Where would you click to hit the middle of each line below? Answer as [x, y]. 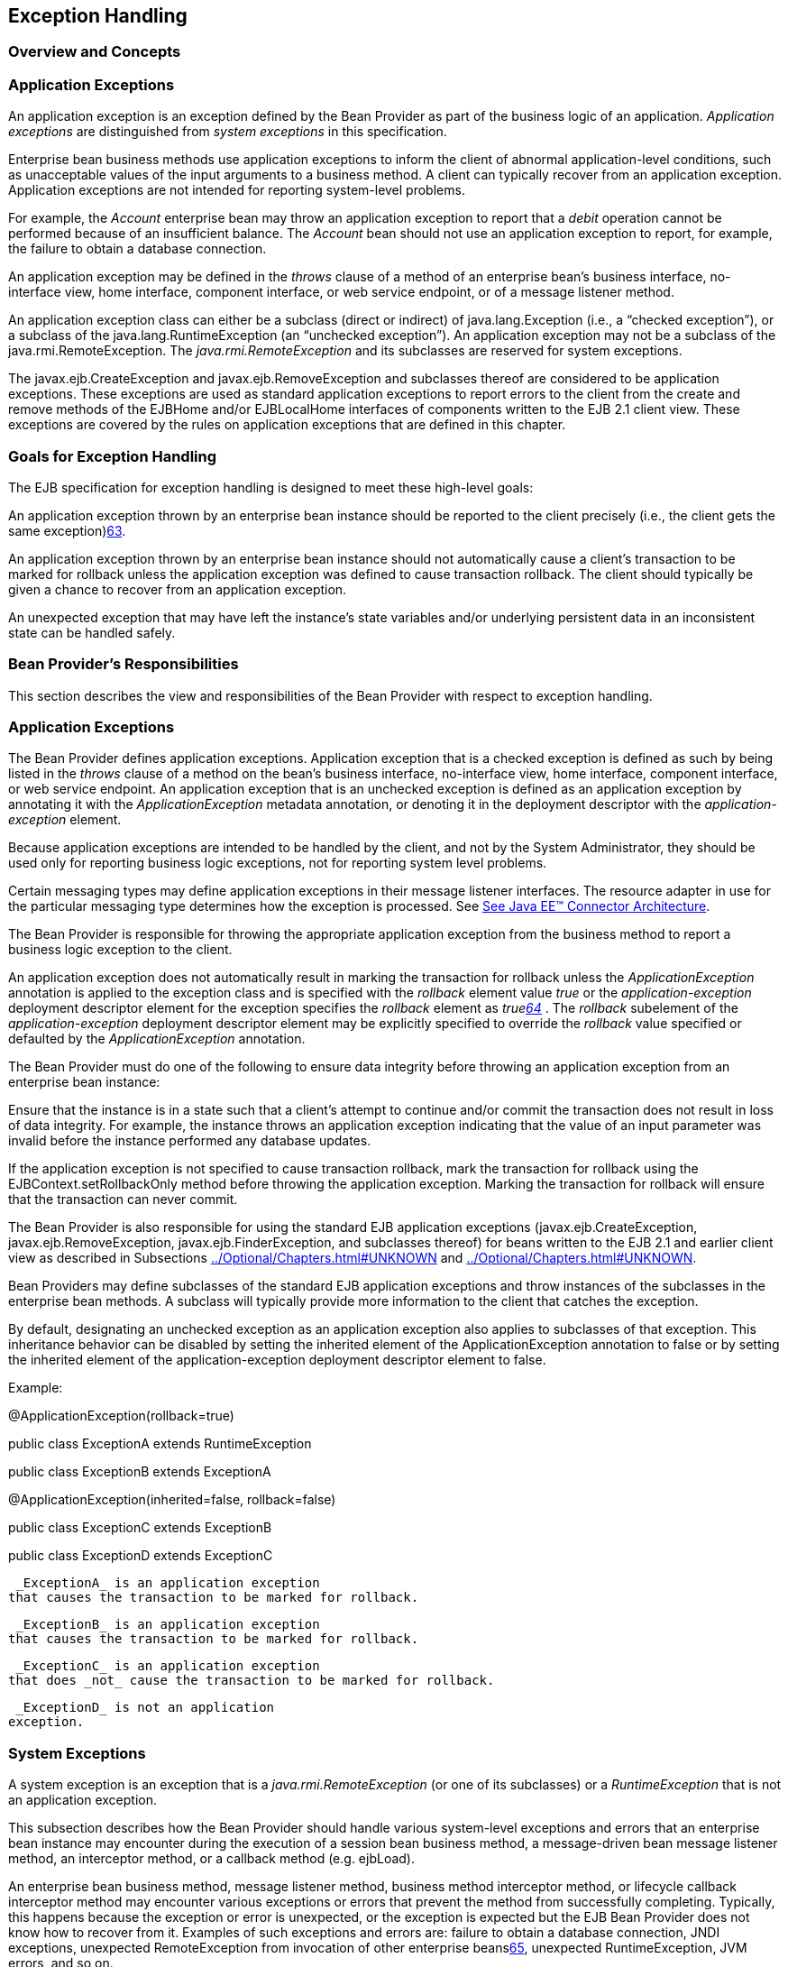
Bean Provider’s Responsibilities [124, 664]
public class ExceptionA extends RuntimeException [160, 1444]
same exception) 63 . [67, 530]
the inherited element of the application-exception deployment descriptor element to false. [277, 1360]
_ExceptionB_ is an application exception [168, 1625]
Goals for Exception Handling [113, 456]
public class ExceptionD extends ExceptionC [141, 1556]
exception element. [65, 820]
